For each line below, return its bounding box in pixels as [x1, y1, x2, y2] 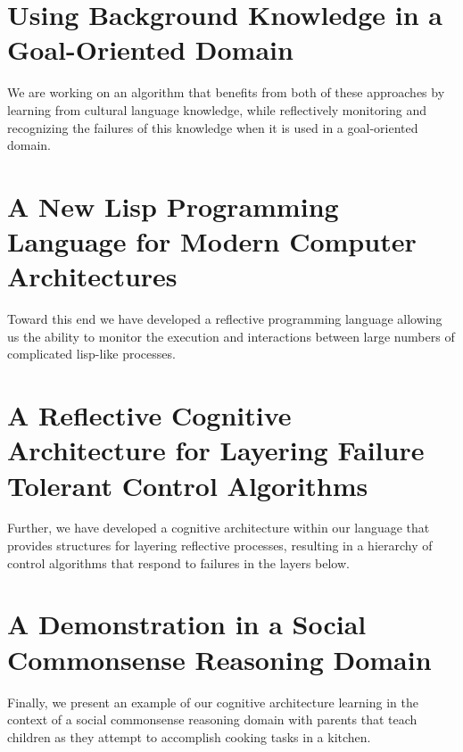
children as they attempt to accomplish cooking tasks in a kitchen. [7, 727, 371, 746]
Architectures [7, 258, 178, 294]
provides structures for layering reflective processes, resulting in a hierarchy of [7, 536, 433, 555]
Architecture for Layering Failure [7, 432, 425, 468]
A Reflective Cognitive [7, 397, 292, 434]
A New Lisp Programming [7, 187, 339, 224]
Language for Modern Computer [7, 223, 417, 260]
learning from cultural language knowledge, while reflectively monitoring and [7, 100, 427, 119]
